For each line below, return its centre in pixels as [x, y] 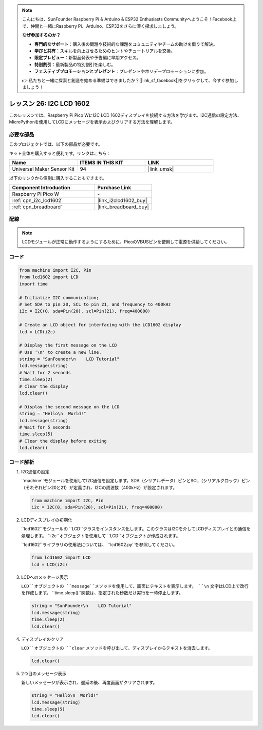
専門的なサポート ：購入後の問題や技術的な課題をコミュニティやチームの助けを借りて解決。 [126, 44]
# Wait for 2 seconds [45, 373]
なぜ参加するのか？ [41, 35]
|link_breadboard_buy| [123, 206]
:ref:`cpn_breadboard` [37, 206]
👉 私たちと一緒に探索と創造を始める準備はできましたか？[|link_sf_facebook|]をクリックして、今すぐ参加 [128, 80]
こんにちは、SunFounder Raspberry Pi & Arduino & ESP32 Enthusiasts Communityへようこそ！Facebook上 [130, 19]
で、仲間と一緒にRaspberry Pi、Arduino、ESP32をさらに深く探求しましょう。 [101, 26]
